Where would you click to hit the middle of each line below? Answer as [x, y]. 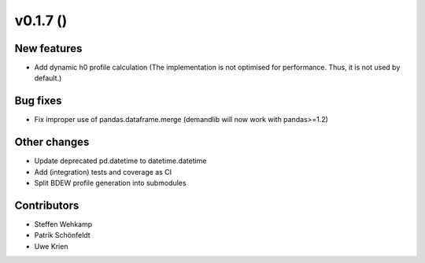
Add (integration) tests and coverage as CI [103, 172]
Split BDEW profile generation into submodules [110, 183]
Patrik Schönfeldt [62, 235]
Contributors [47, 205]
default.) [48, 78]
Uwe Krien [51, 246]
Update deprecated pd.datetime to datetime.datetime [120, 161]
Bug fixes [38, 101]
